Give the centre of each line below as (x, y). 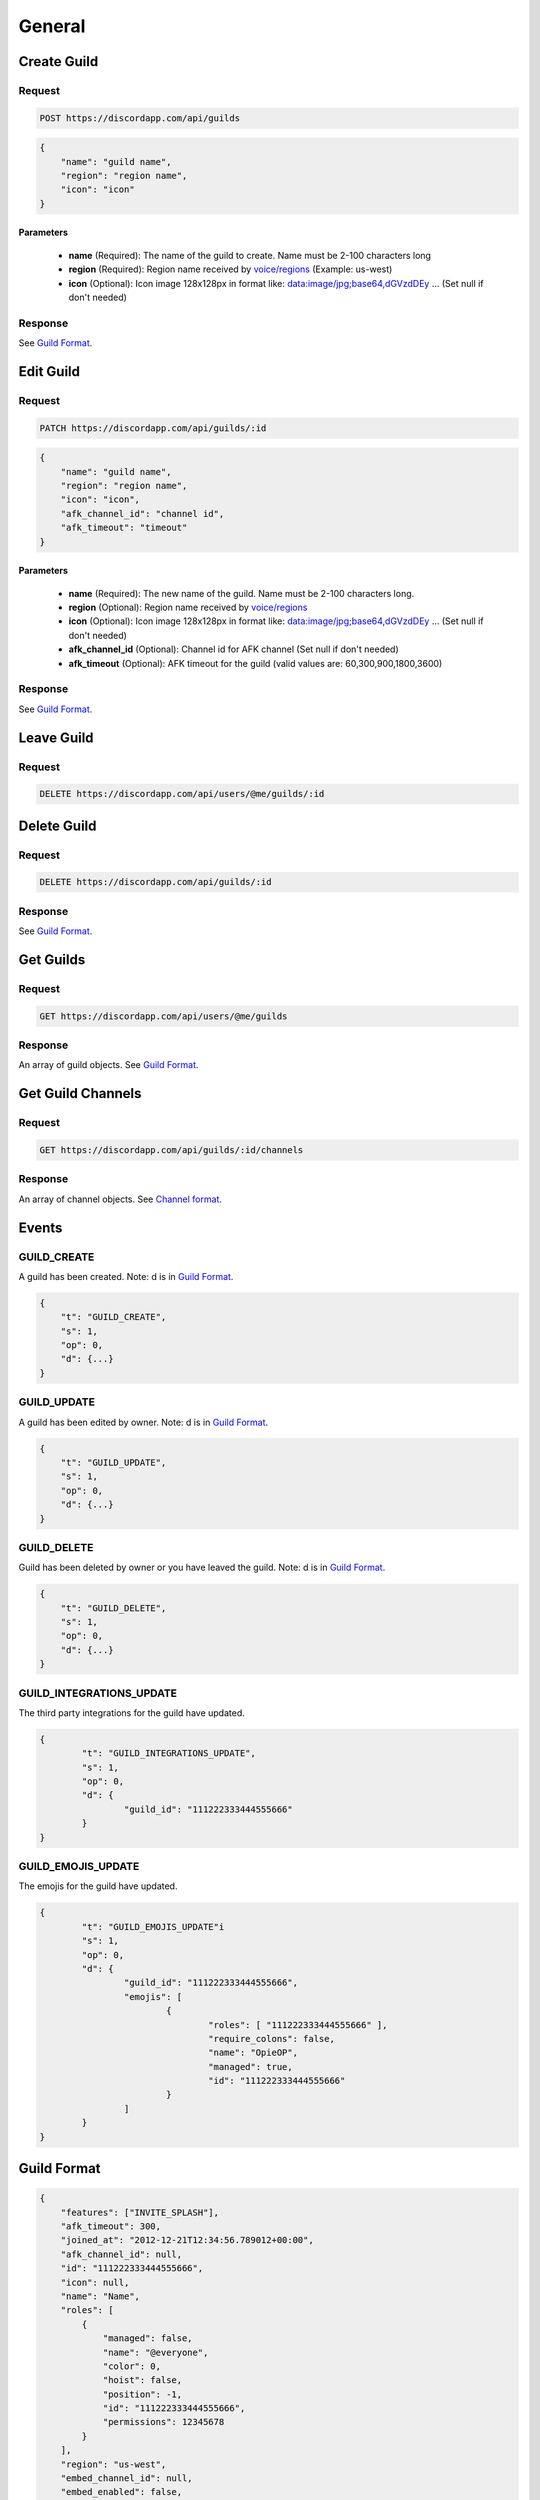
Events (40, 1227)
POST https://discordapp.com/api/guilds (139, 118)
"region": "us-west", (113, 2464)
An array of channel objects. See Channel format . (120, 1199)
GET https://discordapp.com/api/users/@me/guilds (163, 1016)
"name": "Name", (100, 2296)
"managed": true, (251, 2066)
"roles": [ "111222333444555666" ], (298, 2024)
